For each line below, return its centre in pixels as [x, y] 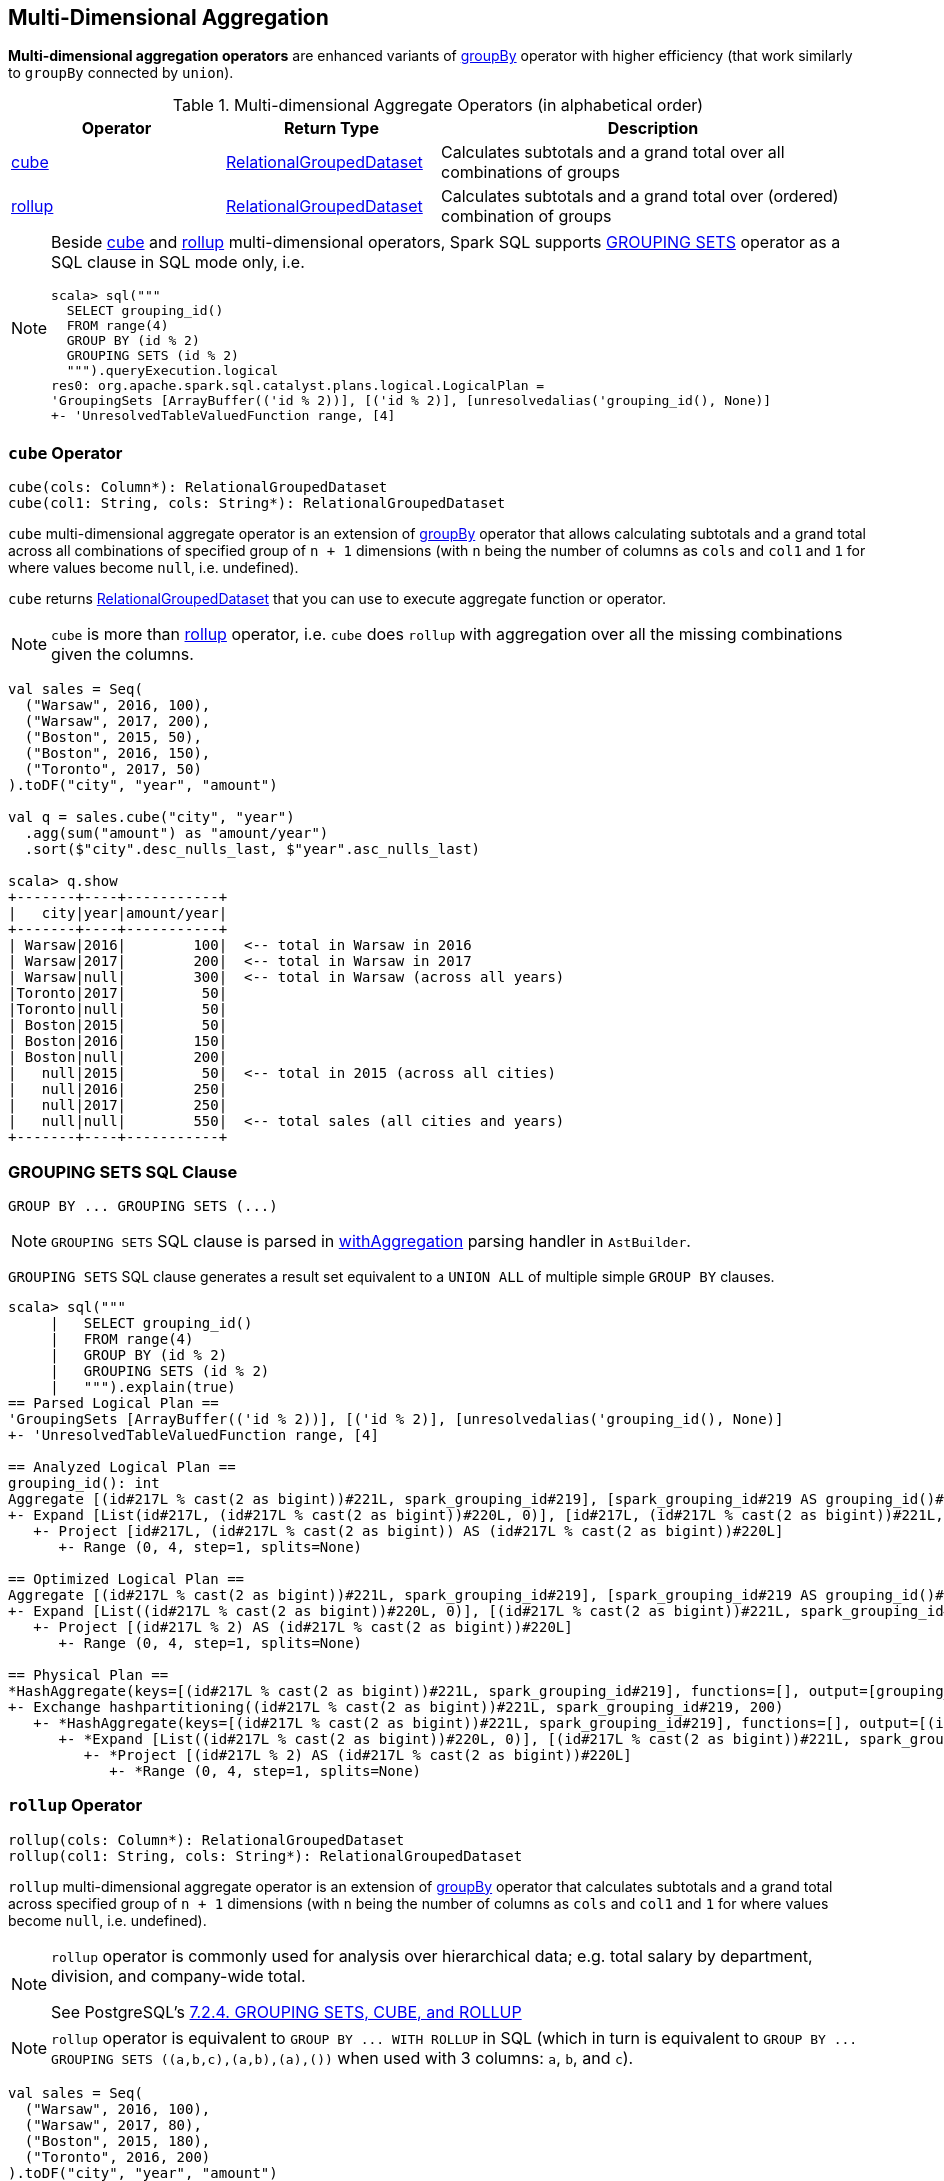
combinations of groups [530, 172]
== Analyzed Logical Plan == [122, 1466]
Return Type [331, 128]
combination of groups [526, 216]
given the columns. [122, 654]
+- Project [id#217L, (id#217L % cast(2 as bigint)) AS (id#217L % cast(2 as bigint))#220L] [408, 1530]
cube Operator [65, 452]
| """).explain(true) [143, 1386]
